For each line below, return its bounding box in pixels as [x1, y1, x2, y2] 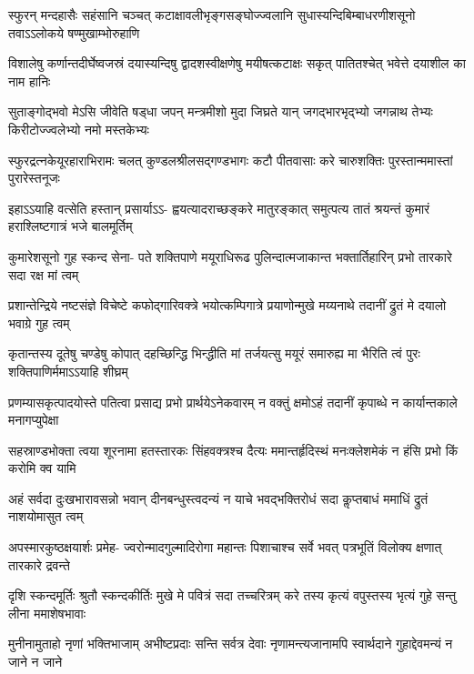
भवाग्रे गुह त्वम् [8, 313, 70, 332]
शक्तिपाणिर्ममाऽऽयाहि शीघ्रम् [8, 361, 128, 380]
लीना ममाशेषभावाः [8, 603, 86, 622]
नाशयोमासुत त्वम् [8, 507, 84, 526]
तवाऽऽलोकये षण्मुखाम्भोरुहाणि [8, 23, 140, 42]
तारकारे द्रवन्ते [8, 555, 70, 574]
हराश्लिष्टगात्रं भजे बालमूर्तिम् [8, 216, 133, 236]
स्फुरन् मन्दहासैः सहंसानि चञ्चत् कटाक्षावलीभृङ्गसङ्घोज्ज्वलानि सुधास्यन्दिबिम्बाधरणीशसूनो [8, 5, 416, 24]
